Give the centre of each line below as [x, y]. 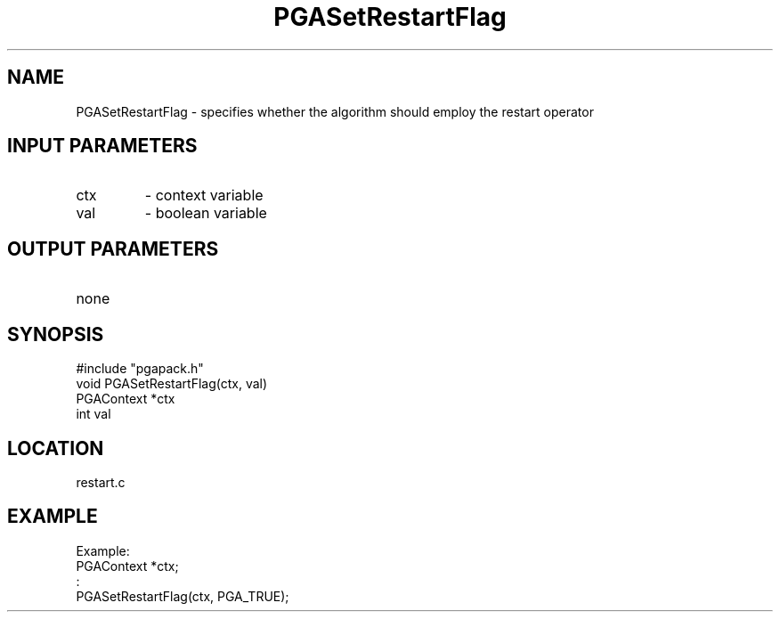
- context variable [204, 195]
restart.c [101, 482]
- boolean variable [206, 213]
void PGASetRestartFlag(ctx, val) [172, 384]
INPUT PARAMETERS [102, 146]
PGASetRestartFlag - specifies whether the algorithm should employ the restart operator [335, 111]
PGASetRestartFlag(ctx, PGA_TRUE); [183, 596]
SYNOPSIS [56, 334]
